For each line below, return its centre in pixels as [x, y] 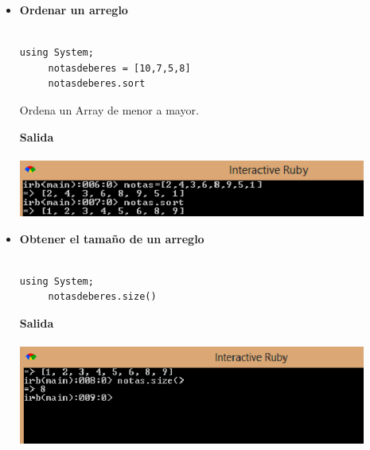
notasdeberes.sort [97, 84]
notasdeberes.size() [102, 297]
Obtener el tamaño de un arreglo [112, 238]
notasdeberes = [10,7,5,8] [119, 68]
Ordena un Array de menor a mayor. [109, 109]
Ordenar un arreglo [74, 10]
